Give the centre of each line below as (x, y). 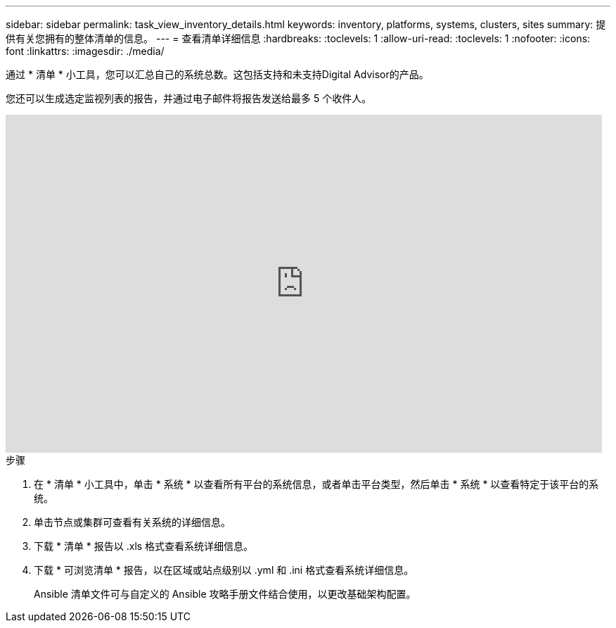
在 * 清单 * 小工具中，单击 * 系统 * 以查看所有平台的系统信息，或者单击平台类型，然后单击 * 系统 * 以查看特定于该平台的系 (316, 484)
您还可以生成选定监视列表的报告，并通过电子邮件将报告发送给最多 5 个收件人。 (189, 98)
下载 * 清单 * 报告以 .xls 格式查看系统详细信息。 (144, 546)
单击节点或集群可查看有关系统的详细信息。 (132, 522)
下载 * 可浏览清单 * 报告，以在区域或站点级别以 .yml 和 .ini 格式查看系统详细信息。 (224, 570)
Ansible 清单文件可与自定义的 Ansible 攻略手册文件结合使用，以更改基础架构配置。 (225, 594)
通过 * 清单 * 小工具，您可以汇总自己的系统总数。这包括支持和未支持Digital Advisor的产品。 (217, 74)
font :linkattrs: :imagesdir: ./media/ (85, 51)
